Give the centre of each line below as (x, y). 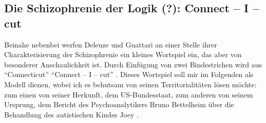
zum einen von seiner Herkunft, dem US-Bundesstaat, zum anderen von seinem (129, 94)
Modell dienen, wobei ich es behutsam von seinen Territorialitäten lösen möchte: (130, 84)
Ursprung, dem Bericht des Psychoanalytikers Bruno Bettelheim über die (119, 104)
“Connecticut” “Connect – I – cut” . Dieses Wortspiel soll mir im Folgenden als (129, 74)
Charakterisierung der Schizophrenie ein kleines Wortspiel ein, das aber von (123, 54)
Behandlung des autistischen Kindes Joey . (72, 114)
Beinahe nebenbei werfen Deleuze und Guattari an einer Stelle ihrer (111, 44)
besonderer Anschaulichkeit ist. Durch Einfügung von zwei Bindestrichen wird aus (133, 64)
